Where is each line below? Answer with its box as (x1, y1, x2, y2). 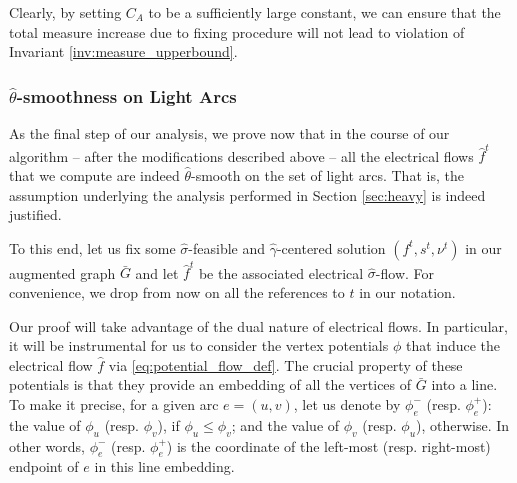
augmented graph (9, 262, 116, 283)
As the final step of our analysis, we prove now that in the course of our (9, 123, 450, 143)
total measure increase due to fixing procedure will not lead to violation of (9, 21, 465, 42)
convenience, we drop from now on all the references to (9, 282, 345, 302)
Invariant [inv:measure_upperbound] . (9, 41, 238, 62)
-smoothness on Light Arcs (16, 83, 237, 108)
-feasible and (188, 237, 266, 258)
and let (135, 262, 179, 283)
